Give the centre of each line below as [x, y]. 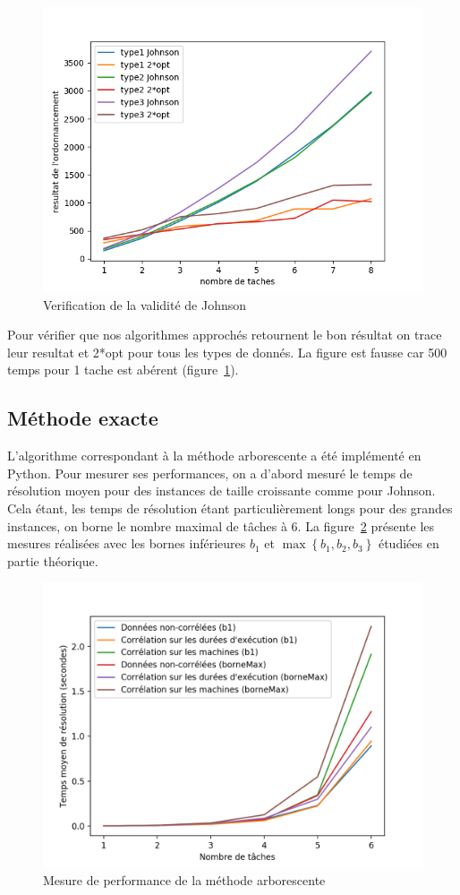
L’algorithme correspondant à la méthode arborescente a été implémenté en [214, 456]
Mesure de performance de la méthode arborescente [184, 879]
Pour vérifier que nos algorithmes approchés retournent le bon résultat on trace [225, 335]
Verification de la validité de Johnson [145, 304]
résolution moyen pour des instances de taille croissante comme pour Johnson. [221, 491]
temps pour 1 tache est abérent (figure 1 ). [123, 370]
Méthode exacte [83, 418]
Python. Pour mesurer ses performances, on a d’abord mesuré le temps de [210, 473]
